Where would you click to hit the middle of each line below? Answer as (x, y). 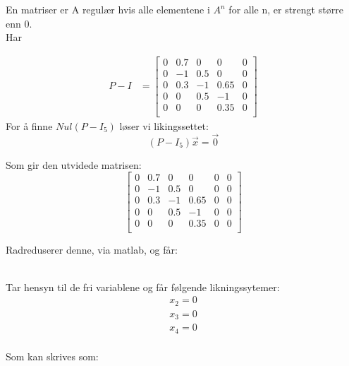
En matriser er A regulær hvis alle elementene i (108, 9)
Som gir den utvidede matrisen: (74, 164)
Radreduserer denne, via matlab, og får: (92, 249)
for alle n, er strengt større (286, 9)
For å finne (29, 126)
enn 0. (19, 23)
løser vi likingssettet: (164, 126)
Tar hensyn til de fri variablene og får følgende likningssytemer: (143, 287)
